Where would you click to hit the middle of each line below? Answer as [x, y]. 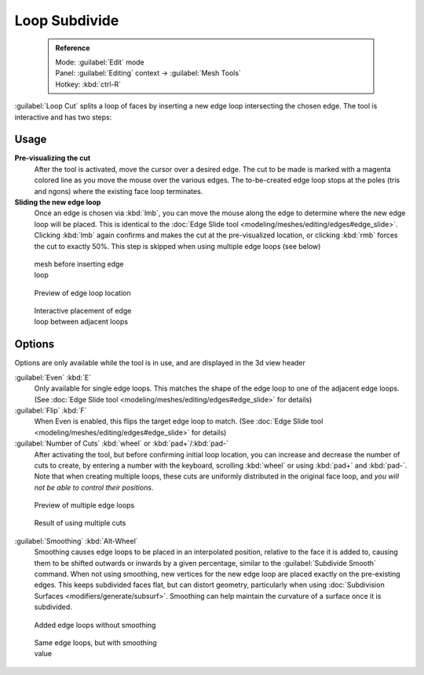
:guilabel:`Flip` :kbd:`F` [51, 410]
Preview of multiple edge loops [84, 505]
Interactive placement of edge [83, 311]
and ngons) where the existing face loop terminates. [119, 191]
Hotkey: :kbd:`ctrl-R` [88, 84]
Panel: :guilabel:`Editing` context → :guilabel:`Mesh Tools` [148, 73]
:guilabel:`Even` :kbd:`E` [53, 377]
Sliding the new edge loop [58, 202]
